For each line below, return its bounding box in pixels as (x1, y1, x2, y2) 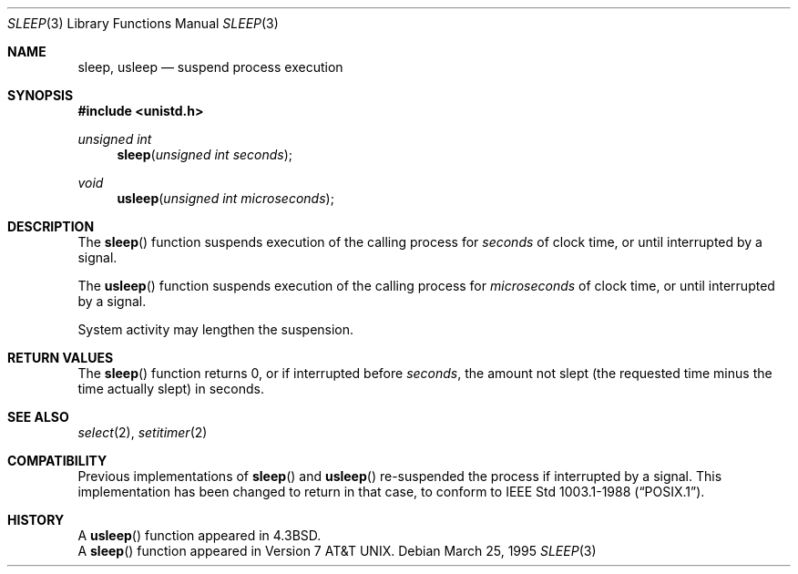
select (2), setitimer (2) (77, 425, 208, 440)
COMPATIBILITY (7, 453, 107, 468)
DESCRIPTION (7, 219, 95, 234)
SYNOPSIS (7, 87, 74, 103)
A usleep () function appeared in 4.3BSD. (77, 528, 322, 543)
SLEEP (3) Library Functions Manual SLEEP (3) (7, 15, 279, 31)
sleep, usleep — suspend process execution (77, 59, 343, 75)
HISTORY (7, 512, 65, 528)
